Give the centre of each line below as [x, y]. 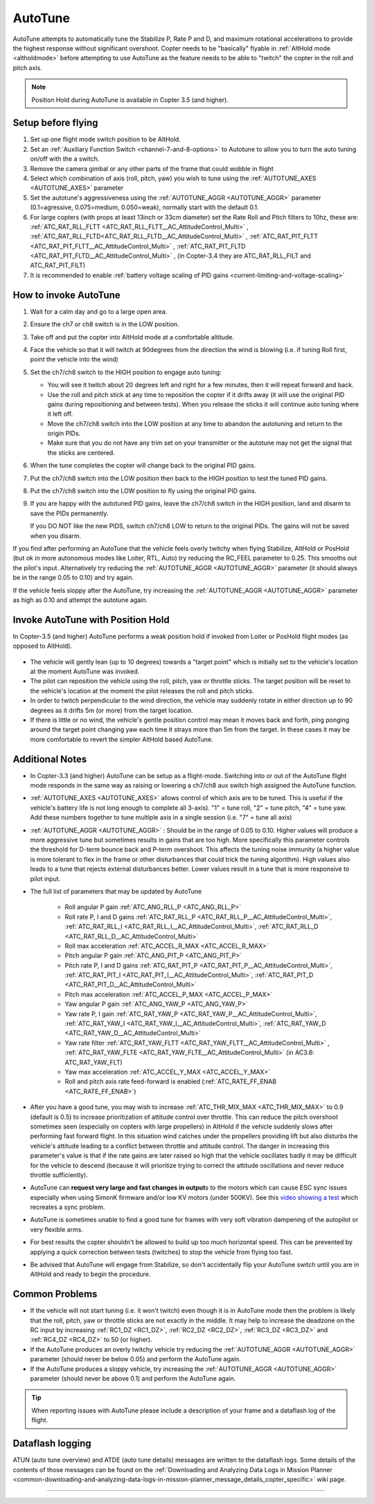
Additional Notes [50, 759]
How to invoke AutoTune [66, 295]
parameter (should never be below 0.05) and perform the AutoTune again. [136, 1359]
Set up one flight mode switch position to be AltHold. [106, 139]
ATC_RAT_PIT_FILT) [58, 265]
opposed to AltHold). [43, 646]
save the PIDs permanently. [69, 513]
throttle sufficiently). [59, 1175]
